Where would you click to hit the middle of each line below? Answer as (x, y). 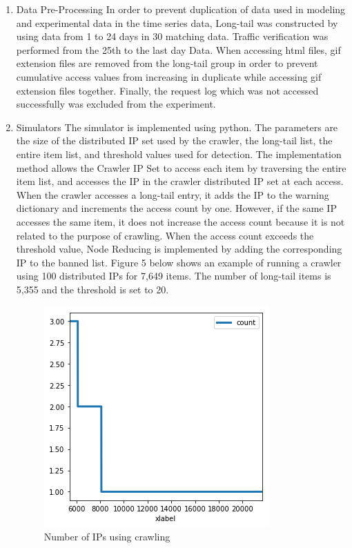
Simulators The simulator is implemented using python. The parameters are (177, 127)
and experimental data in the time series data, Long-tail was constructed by (177, 22)
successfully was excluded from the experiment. (116, 104)
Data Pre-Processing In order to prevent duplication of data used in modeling (181, 9)
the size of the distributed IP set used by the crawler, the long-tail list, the (174, 140)
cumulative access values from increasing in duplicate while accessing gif (169, 76)
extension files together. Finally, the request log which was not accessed (167, 90)
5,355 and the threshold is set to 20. (92, 289)
